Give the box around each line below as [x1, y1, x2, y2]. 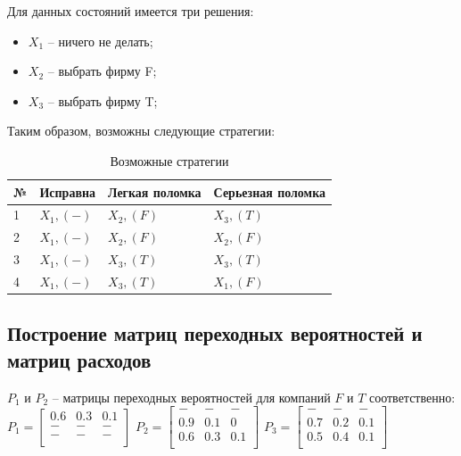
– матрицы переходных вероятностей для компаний [52, 387, 331, 406]
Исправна [39, 182, 96, 201]
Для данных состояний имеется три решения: [7, 2, 254, 20]
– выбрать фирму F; [47, 62, 157, 80]
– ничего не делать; [47, 31, 153, 50]
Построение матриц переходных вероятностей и [7, 319, 423, 347]
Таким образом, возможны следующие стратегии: [7, 121, 276, 140]
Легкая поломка [108, 182, 202, 201]
